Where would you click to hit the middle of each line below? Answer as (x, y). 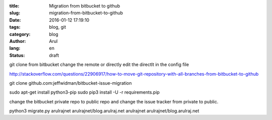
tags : (15, 27)
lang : (15, 48)
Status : (17, 55)
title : (14, 6)
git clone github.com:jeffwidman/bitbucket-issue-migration (71, 83)
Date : (15, 20)
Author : (18, 41)
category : (20, 34)
